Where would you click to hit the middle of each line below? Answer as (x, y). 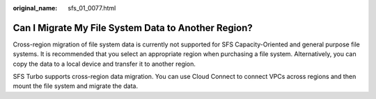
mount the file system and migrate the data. (76, 86)
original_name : (35, 8)
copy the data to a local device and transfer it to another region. (104, 64)
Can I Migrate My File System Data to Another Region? (133, 28)
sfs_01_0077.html (92, 8)
